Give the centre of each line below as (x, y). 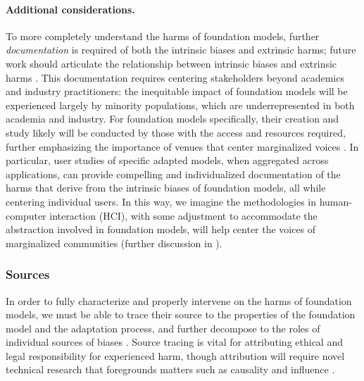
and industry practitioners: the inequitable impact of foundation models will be (177, 91)
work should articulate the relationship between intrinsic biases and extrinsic (171, 63)
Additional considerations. (70, 9)
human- (335, 201)
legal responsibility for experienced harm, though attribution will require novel (175, 355)
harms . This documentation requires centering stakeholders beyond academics (175, 77)
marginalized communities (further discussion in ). (114, 243)
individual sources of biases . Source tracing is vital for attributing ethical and (174, 342)
